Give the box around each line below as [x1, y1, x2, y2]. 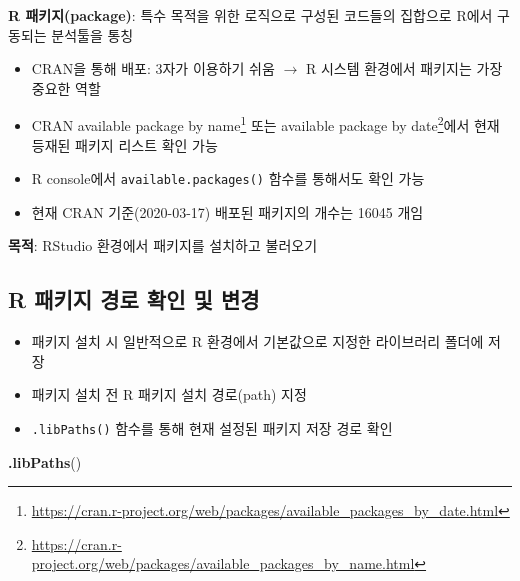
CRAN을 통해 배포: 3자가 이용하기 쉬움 [31, 58, 275, 79]
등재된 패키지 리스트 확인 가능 [31, 134, 218, 155]
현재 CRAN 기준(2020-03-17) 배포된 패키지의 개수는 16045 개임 [31, 201, 424, 222]
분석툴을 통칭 [51, 24, 134, 45]
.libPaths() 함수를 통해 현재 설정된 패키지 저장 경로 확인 [31, 418, 393, 439]
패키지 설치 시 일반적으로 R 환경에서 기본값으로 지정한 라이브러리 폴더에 [31, 331, 484, 352]
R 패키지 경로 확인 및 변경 [8, 284, 260, 315]
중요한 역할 [31, 77, 101, 98]
